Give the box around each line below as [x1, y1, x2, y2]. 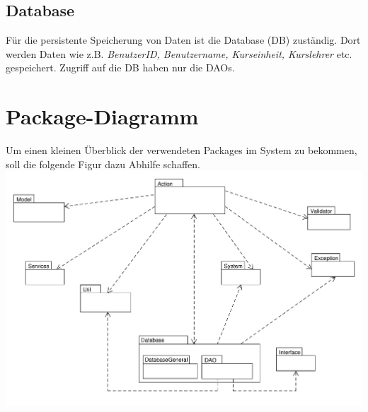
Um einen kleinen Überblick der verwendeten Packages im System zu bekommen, [6, 143, 357, 158]
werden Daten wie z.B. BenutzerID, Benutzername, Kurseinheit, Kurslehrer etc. [6, 46, 352, 61]
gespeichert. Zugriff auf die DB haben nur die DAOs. [6, 60, 235, 75]
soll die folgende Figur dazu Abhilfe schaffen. [6, 156, 200, 171]
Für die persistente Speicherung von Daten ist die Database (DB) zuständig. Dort [6, 33, 361, 47]
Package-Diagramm [6, 102, 199, 131]
